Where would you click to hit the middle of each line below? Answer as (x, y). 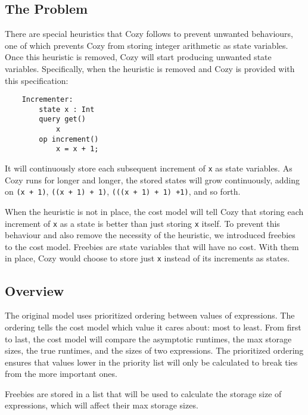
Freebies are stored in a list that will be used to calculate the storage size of (143, 393)
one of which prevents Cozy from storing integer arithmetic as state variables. (147, 45)
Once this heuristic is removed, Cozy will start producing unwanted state (138, 57)
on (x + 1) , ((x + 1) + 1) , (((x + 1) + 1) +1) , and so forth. (123, 191)
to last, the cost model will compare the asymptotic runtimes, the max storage (148, 338)
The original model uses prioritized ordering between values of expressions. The (150, 315)
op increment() (69, 139)
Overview (35, 290)
